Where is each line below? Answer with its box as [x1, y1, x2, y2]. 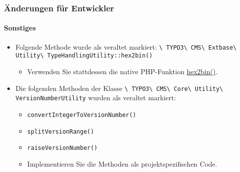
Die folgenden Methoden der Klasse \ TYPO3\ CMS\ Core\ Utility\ [15, 83, 223, 93]
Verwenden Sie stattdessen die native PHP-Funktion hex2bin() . [27, 66, 218, 76]
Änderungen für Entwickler [4, 1, 114, 14]
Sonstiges [4, 23, 36, 33]
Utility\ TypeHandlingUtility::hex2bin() [15, 52, 153, 59]
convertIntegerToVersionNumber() [27, 111, 136, 118]
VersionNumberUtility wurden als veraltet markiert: [15, 92, 176, 103]
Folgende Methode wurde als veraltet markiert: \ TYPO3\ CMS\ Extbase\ [15, 41, 237, 52]
